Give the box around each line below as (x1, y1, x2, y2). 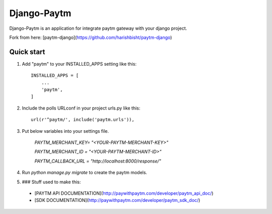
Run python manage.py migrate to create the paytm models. (22, 170, 148, 176)
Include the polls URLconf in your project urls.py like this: (22, 105, 141, 111)
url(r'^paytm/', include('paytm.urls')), (31, 117, 134, 123)
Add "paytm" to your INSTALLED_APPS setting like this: (22, 61, 137, 67)
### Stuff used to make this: (22, 179, 81, 185)
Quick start (9, 47, 45, 56)
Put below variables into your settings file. (22, 128, 109, 134)
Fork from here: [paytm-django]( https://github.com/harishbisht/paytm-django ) (9, 34, 172, 40)
